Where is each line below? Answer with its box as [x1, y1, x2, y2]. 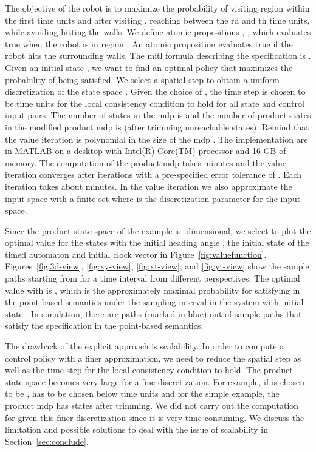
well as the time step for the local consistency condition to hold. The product [5, 363, 293, 376]
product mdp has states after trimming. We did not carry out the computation [5, 399, 299, 411]
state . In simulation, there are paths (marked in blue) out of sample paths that [5, 307, 302, 320]
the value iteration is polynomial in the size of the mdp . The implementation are [5, 132, 308, 145]
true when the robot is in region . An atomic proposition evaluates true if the [5, 37, 293, 50]
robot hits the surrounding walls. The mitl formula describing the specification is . [5, 49, 311, 62]
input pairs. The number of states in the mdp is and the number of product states [5, 109, 311, 121]
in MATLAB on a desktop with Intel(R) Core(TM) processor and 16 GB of [5, 144, 286, 157]
